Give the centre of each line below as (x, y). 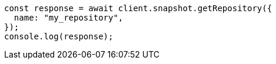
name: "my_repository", (69, 18)
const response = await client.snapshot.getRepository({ (138, 8)
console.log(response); (59, 36)
